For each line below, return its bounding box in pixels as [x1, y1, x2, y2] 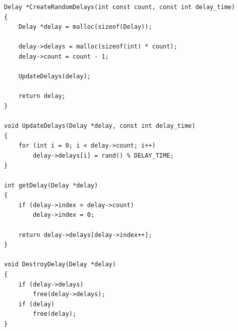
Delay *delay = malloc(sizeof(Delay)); [18, 23, 152, 31]
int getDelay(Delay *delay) [4, 181, 98, 189]
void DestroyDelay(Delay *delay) [4, 261, 116, 268]
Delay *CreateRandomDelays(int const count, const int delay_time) [4, 4, 235, 11]
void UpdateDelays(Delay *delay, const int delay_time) [4, 122, 196, 130]
